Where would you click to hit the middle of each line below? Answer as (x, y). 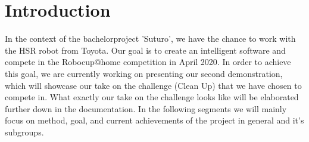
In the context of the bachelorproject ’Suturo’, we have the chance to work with (150, 38)
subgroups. (24, 132)
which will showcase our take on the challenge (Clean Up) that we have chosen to (153, 85)
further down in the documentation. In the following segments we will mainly (146, 108)
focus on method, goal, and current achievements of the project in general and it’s (154, 120)
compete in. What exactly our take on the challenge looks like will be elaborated (152, 97)
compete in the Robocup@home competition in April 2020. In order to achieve (148, 62)
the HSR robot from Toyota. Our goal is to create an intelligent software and (145, 50)
